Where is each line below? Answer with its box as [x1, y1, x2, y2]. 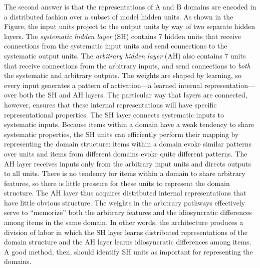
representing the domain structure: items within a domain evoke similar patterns [4, 138, 252, 149]
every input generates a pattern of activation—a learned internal [4, 79, 202, 90]
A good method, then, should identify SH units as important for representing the [4, 246, 253, 256]
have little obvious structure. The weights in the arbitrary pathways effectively [4, 197, 245, 207]
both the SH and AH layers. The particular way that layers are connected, [19, 89, 247, 100]
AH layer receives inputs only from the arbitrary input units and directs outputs [4, 158, 251, 168]
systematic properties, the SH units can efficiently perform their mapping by [4, 128, 239, 139]
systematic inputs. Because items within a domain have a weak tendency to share [4, 119, 254, 129]
